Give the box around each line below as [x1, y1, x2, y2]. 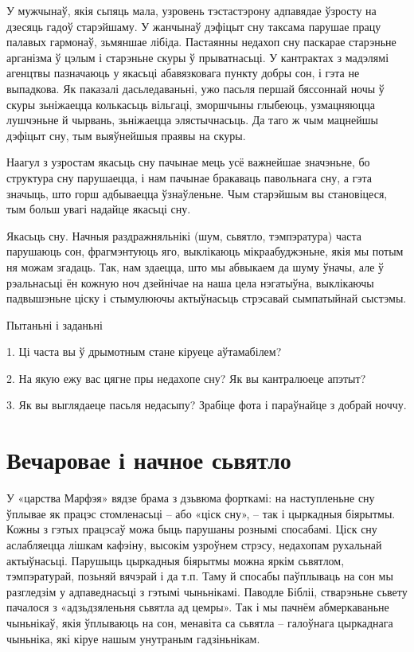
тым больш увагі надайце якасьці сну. [6, 201, 191, 217]
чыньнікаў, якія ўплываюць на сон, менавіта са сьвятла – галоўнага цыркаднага [6, 614, 393, 631]
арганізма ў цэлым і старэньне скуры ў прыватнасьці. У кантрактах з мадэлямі [6, 49, 389, 65]
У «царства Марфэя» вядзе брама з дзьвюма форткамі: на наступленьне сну [6, 490, 375, 506]
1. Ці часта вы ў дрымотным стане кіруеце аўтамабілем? [6, 343, 282, 360]
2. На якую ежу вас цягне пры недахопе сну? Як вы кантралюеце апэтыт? [6, 369, 366, 386]
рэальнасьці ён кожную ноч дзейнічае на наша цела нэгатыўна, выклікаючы [6, 274, 374, 291]
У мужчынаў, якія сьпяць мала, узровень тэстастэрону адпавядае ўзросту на [6, 2, 377, 18]
